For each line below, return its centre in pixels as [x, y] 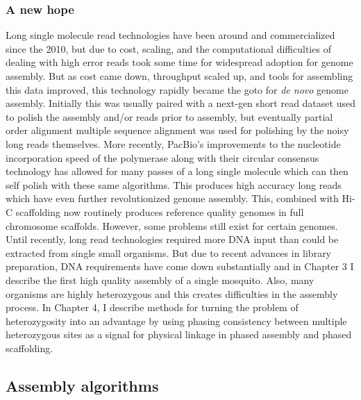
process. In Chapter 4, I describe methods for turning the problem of [152, 307]
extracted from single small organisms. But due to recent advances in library [169, 252]
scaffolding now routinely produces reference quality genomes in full [160, 211]
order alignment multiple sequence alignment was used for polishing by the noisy [177, 130]
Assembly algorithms [82, 385]
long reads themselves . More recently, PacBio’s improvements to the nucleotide [173, 143]
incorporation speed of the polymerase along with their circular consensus [162, 157]
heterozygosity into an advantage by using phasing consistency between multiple [176, 320]
